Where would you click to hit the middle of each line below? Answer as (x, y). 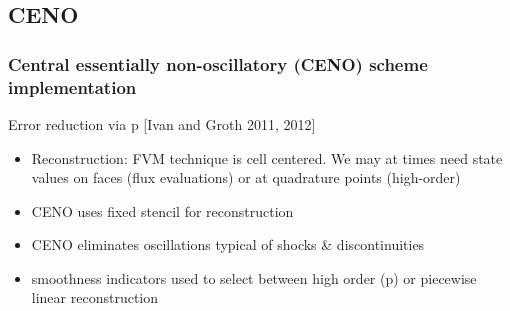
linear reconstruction (95, 297)
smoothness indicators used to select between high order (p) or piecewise (254, 277)
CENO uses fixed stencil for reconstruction (162, 210)
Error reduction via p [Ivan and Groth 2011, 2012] (162, 123)
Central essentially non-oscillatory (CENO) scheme (218, 63)
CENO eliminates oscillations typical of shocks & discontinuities (228, 244)
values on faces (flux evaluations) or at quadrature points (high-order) (246, 177)
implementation (72, 86)
